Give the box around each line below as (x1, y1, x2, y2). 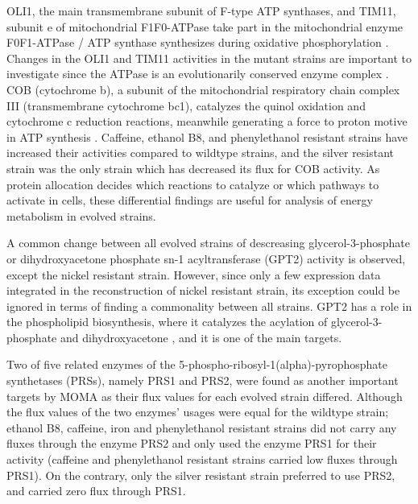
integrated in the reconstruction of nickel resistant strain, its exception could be (6, 282, 400, 299)
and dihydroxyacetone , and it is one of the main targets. (60, 328, 342, 345)
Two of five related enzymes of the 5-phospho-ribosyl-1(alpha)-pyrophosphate (6, 356, 387, 373)
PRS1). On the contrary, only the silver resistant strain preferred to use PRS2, (6, 466, 395, 483)
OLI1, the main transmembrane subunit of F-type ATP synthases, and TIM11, (6, 2, 396, 19)
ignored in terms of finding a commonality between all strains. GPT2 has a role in (6, 297, 412, 314)
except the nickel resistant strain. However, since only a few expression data (6, 266, 381, 283)
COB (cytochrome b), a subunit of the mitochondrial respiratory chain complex (6, 81, 400, 97)
